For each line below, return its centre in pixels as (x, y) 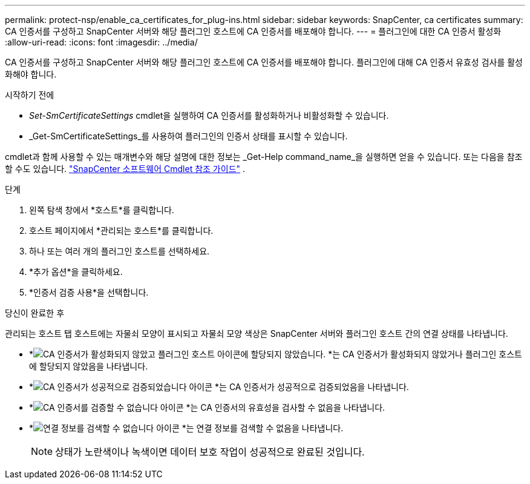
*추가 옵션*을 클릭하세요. (76, 272)
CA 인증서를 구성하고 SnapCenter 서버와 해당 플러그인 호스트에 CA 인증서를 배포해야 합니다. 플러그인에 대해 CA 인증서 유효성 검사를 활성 (264, 62)
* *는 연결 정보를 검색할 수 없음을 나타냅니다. (186, 428)
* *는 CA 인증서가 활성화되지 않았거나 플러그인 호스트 (276, 354)
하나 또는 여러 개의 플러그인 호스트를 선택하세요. (119, 251)
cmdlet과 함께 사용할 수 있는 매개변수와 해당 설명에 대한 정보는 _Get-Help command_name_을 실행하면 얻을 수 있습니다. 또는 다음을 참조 (264, 157)
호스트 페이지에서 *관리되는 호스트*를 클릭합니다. (121, 230)
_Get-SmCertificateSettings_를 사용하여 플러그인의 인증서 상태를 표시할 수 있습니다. (188, 136)
